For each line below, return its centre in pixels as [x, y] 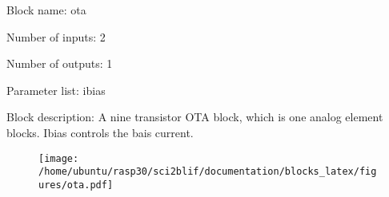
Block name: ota [46, 10]
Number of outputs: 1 [60, 63]
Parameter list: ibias [56, 90]
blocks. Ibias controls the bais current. [100, 132]
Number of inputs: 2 [56, 36]
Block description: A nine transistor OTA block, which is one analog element [195, 117]
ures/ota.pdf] [76, 185]
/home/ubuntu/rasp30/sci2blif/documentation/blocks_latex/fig [208, 172]
